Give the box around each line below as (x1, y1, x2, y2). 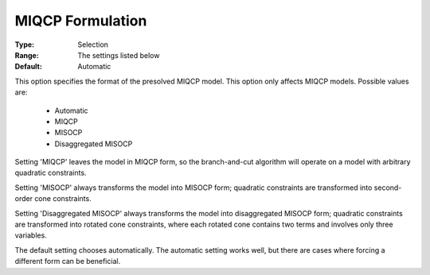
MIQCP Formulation (14, 12, 147, 29)
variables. (14, 230, 47, 240)
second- (373, 183, 402, 192)
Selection (77, 40, 109, 49)
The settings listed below (77, 50, 160, 60)
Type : (14, 40, 35, 49)
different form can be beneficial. (14, 257, 121, 266)
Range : (14, 50, 39, 60)
